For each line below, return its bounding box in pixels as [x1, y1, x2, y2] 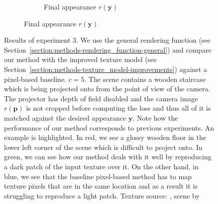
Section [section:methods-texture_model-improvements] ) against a [4, 64, 207, 74]
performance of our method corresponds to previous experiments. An [4, 122, 215, 133]
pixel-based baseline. [4, 73, 66, 84]
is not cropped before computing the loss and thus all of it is [26, 103, 211, 113]
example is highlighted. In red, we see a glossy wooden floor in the [4, 132, 206, 142]
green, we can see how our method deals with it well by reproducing [4, 151, 212, 162]
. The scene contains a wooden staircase [84, 73, 206, 84]
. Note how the [132, 112, 178, 123]
